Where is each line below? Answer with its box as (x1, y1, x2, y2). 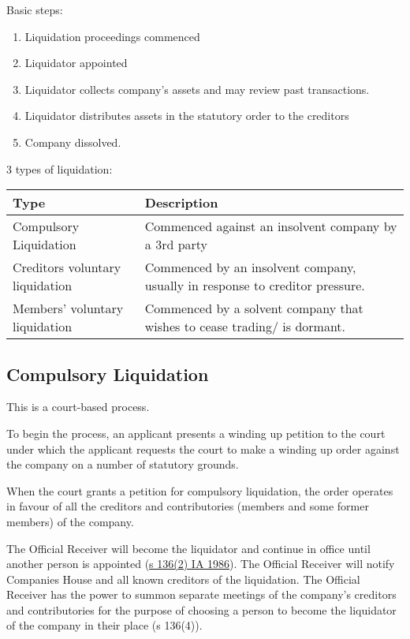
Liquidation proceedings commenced (24, 28, 200, 44)
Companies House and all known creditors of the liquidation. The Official (6, 570, 360, 587)
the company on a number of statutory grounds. (6, 456, 239, 473)
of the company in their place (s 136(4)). (6, 617, 203, 633)
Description (144, 193, 218, 212)
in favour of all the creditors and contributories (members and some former (6, 498, 369, 514)
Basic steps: (6, 2, 63, 17)
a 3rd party (144, 235, 208, 254)
